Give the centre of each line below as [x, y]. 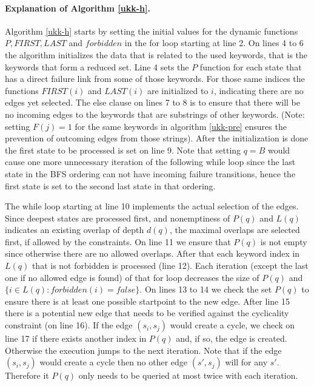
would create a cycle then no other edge [114, 362]
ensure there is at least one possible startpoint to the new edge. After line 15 [147, 301]
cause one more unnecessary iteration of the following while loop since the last [150, 162]
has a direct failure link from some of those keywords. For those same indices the [155, 79]
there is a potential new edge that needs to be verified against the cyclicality [147, 313]
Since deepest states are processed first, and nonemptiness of [118, 218]
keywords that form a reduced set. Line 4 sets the [97, 66]
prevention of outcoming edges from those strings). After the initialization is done [157, 138]
